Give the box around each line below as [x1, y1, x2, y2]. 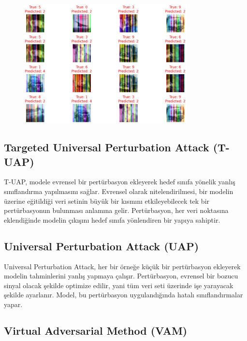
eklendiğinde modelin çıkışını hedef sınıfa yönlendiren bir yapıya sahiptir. [4, 214, 220, 225]
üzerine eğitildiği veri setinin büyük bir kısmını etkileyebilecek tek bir [4, 195, 210, 206]
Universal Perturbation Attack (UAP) [4, 238, 199, 253]
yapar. [4, 299, 23, 309]
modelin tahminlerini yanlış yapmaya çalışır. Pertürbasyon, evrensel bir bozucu [4, 271, 238, 281]
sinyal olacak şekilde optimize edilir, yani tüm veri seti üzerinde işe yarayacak [4, 280, 233, 290]
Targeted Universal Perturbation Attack [4, 140, 209, 155]
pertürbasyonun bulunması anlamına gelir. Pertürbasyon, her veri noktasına [4, 205, 229, 215]
